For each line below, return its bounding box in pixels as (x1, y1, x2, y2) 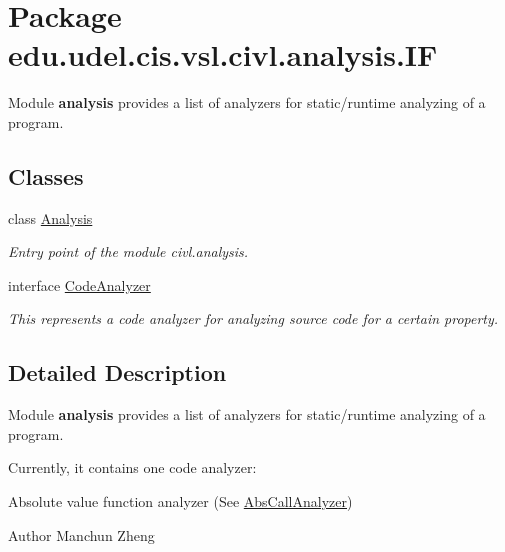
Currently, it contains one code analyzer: (8, 457, 257, 478)
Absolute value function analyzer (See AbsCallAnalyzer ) (8, 491, 353, 512)
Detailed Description (8, 357, 227, 388)
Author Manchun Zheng (8, 524, 155, 545)
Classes (8, 160, 84, 191)
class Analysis (8, 207, 93, 228)
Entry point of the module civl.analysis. (8, 241, 249, 262)
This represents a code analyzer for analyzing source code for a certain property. (8, 308, 499, 329)
